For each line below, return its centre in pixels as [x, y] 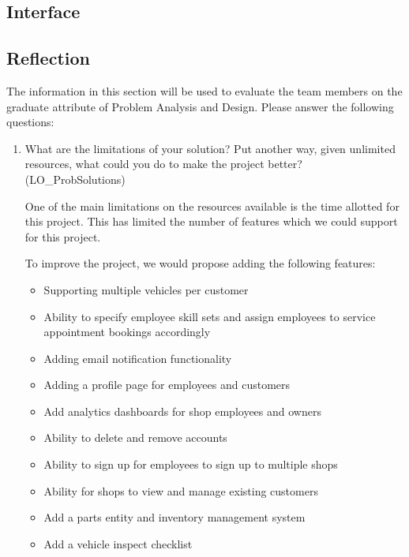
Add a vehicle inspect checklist [118, 543]
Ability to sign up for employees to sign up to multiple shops [191, 464]
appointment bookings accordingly [127, 332]
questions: [30, 122]
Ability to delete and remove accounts [135, 437]
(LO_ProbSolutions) [75, 179]
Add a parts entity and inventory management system [174, 517]
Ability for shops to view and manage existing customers [181, 490]
